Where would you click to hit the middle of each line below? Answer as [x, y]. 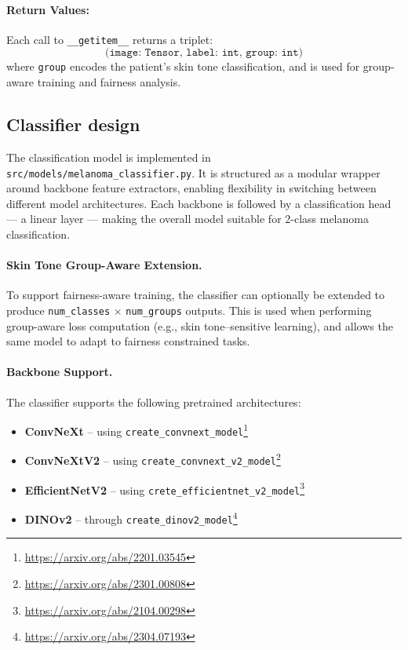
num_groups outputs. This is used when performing [249, 310]
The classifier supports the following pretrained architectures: [154, 402]
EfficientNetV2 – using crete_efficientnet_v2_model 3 [165, 488]
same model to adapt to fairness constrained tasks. [128, 341]
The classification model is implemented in [109, 157]
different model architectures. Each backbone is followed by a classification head [199, 203]
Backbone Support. [60, 372]
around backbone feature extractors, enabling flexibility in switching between [191, 188]
